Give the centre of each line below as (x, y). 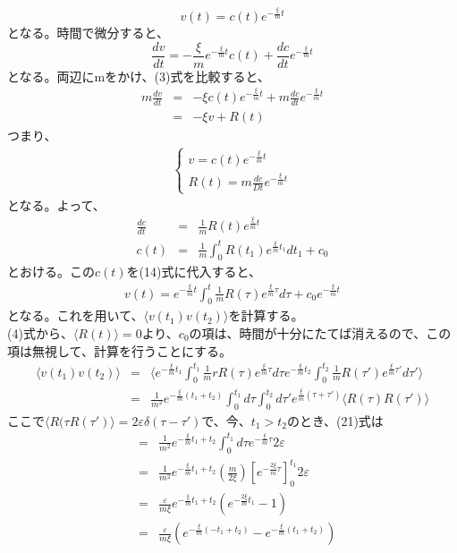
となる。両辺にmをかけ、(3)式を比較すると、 (139, 76)
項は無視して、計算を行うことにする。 (120, 350)
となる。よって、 (56, 204)
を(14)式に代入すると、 (194, 272)
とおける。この (51, 272)
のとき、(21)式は (335, 420)
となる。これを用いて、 (76, 315)
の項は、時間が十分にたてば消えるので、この (320, 332)
